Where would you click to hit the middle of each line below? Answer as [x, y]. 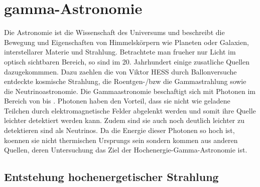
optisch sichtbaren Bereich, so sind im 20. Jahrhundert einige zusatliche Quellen [127, 61]
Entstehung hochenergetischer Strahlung [111, 177]
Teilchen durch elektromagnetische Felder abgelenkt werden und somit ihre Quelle [130, 110]
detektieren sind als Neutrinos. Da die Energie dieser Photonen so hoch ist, [119, 130]
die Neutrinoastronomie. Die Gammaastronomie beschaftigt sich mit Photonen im [130, 91]
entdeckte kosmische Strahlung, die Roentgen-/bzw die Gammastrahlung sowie [125, 81]
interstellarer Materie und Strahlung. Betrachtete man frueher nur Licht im [120, 52]
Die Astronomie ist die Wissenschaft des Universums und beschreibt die [114, 32]
